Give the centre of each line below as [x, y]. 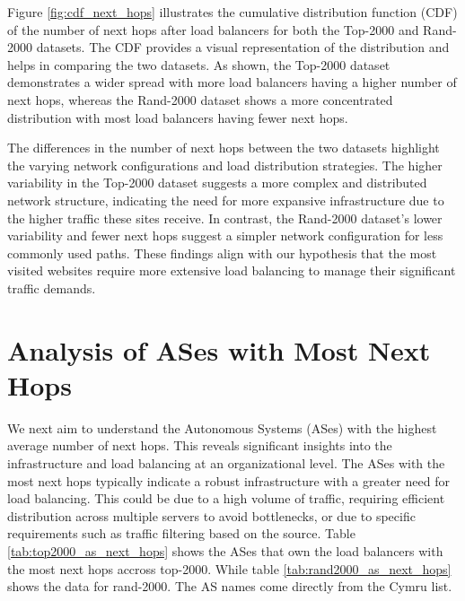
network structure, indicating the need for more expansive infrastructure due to [226, 200]
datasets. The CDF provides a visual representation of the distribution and [243, 47]
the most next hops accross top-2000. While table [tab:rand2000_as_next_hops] [229, 568]
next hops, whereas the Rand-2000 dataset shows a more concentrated [200, 99]
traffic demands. [52, 287]
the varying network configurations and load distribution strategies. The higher [225, 165]
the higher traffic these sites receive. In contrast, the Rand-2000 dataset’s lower [225, 218]
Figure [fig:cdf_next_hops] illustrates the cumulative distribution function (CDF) [232, 12]
